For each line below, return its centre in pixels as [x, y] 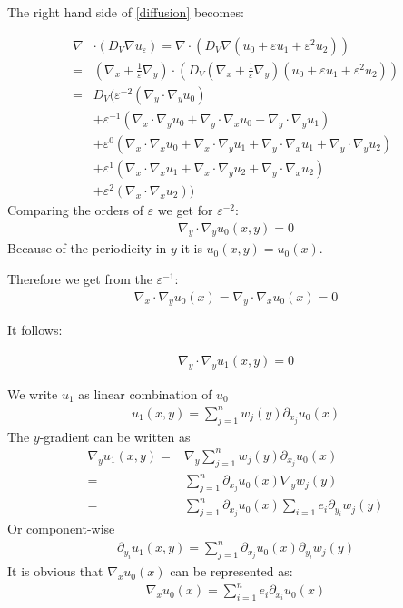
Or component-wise [61, 529]
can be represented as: [231, 571]
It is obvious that [55, 571]
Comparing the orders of [75, 209]
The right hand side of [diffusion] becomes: [126, 12]
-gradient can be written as [115, 436]
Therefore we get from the [80, 278]
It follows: [35, 330]
